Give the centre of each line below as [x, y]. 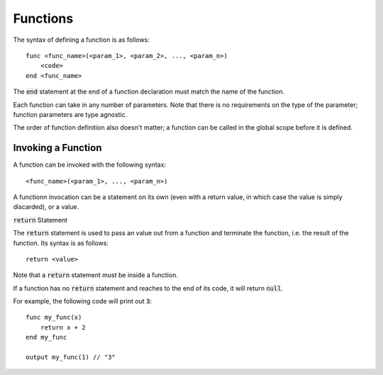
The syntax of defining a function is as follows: [82, 40]
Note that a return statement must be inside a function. [96, 275]
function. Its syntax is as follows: [61, 243]
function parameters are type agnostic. [70, 114]
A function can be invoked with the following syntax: [90, 165]
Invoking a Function [57, 148]
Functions [43, 18]
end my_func [46, 337]
